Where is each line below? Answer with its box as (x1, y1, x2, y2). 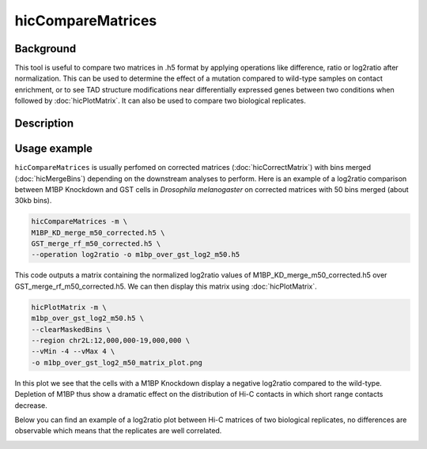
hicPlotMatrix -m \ (31, 303, 107, 311)
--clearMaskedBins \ (31, 325, 111, 334)
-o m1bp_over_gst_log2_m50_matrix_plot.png (31, 358, 203, 367)
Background (14, 42, 77, 55)
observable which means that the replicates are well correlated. (14, 426, 222, 436)
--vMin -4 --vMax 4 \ (31, 347, 115, 356)
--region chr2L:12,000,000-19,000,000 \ (31, 336, 190, 345)
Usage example (14, 142, 93, 156)
